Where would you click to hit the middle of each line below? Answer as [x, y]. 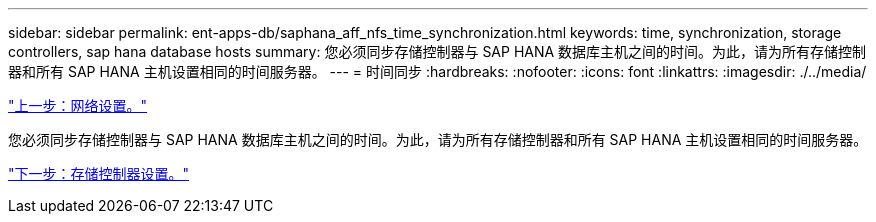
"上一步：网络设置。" [78, 105]
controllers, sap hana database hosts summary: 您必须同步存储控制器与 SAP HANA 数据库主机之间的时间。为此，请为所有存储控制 [437, 51]
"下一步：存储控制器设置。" [99, 173]
